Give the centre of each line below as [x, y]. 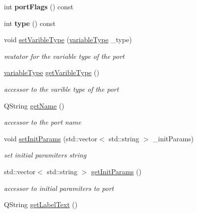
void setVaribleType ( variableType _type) [68, 40]
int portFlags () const [39, 6]
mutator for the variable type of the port [64, 56]
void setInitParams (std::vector [51, 138]
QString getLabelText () [41, 204]
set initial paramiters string [45, 155]
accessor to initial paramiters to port [59, 188]
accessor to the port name [43, 122]
